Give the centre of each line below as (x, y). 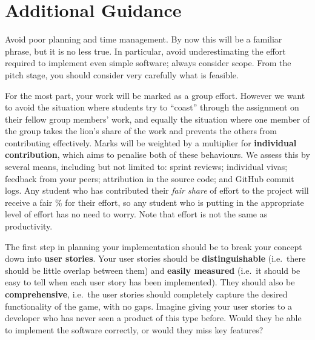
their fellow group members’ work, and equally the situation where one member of (157, 119)
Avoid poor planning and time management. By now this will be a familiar (144, 39)
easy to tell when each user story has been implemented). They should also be (150, 282)
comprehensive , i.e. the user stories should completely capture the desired (146, 294)
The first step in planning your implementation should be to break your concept (154, 246)
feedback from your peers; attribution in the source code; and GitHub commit (150, 178)
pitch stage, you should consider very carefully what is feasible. (122, 74)
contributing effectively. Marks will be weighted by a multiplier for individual (151, 142)
